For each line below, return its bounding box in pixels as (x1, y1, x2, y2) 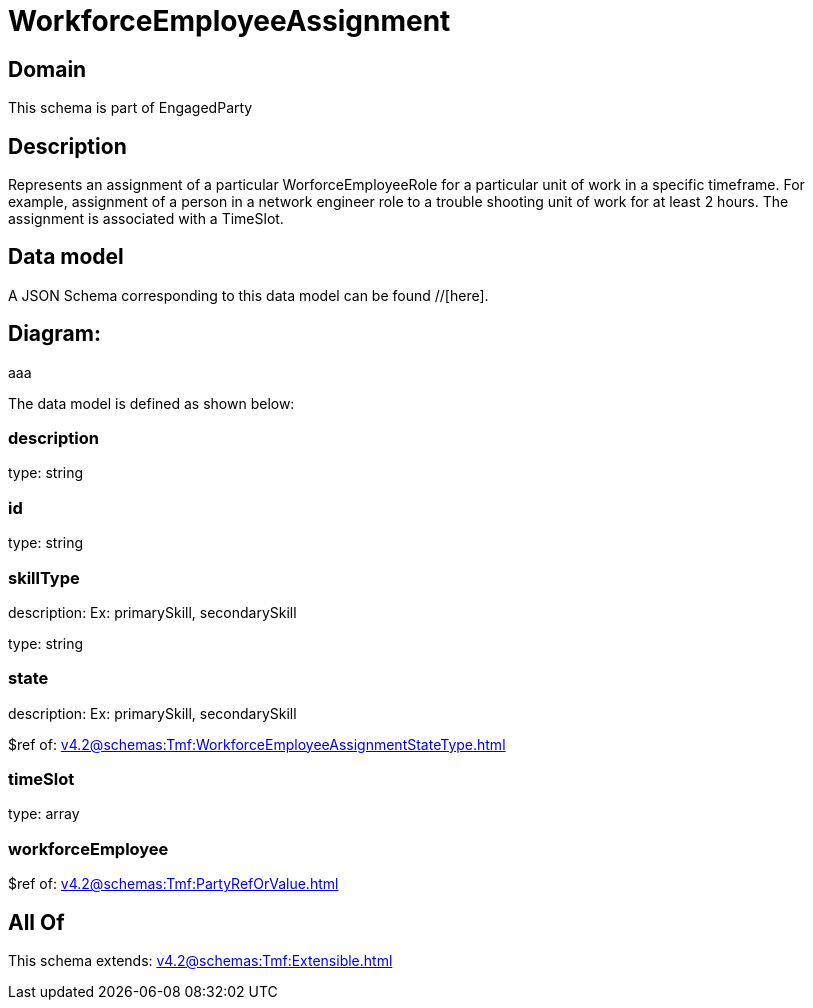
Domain (8, 56, 87, 82)
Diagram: (8, 321, 101, 347)
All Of (8, 909, 65, 935)
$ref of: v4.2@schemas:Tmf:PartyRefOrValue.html (8, 875, 339, 893)
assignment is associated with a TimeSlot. (8, 210, 284, 228)
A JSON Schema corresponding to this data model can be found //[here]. (8, 286, 489, 304)
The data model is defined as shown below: (8, 394, 295, 412)
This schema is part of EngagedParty (8, 99, 253, 117)
